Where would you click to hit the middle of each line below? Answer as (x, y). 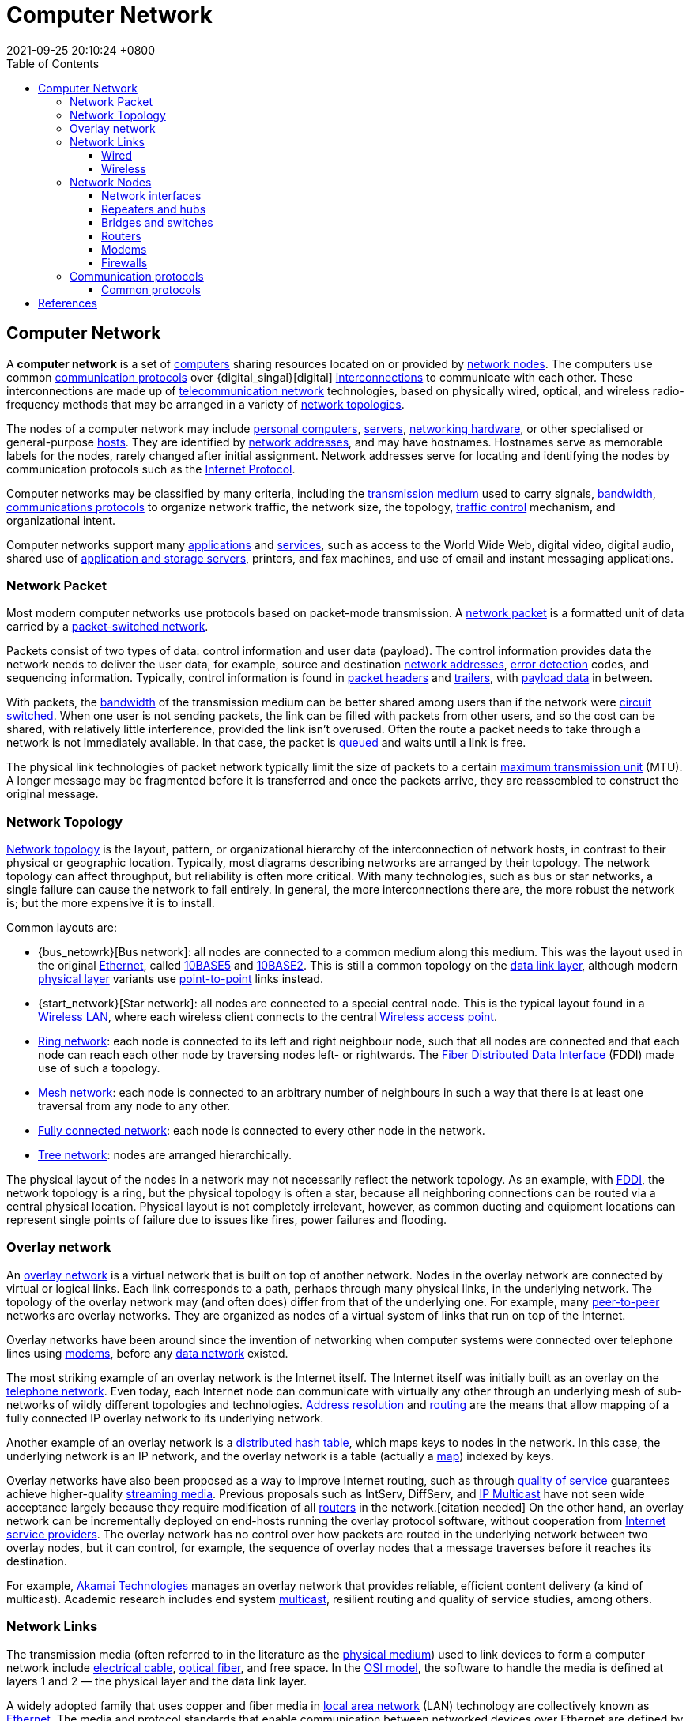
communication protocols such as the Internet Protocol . (151, 469)
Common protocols (151, 289)
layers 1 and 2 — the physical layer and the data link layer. (157, 1681)
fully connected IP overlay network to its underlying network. (165, 1418)
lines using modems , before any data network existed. (147, 1353)
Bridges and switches (157, 222)
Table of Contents (53, 63)
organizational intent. (61, 520)
